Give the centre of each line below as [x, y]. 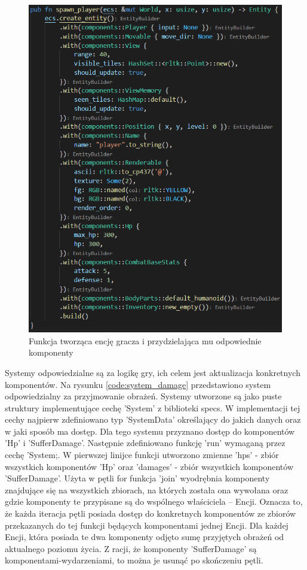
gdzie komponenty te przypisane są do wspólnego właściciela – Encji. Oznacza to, [154, 501]
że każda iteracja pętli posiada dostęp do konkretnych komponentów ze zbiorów [151, 513]
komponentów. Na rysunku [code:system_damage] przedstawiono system [138, 384]
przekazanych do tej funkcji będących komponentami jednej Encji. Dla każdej [147, 525]
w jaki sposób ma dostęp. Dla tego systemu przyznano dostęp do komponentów [150, 431]
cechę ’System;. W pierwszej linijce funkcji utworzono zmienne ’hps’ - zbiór [142, 455]
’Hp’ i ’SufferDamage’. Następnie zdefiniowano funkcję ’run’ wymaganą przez [145, 443]
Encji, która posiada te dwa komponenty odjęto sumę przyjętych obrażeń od [145, 537]
